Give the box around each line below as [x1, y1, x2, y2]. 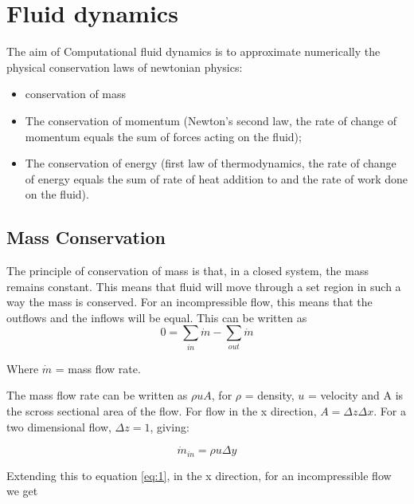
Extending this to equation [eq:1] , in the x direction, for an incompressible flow [6, 467, 392, 483]
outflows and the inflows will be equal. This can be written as [6, 309, 307, 325]
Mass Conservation [6, 225, 166, 250]
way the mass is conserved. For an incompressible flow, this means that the [6, 293, 373, 310]
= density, [244, 387, 295, 404]
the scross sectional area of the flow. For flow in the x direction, [6, 402, 317, 419]
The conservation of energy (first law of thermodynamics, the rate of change [25, 155, 396, 171]
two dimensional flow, [6, 418, 111, 435]
